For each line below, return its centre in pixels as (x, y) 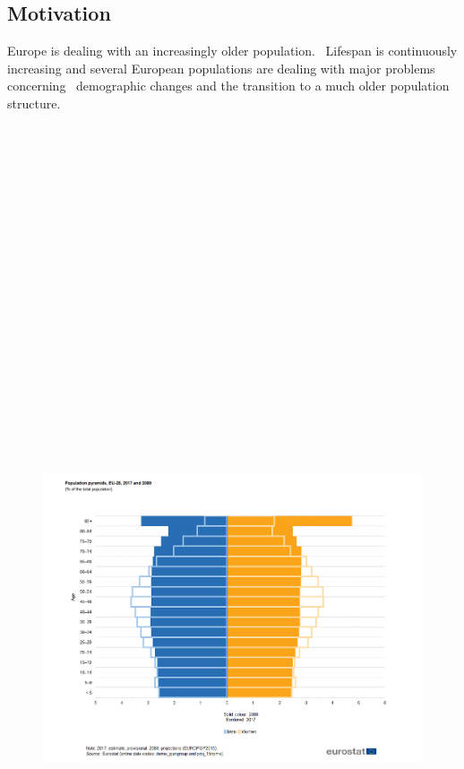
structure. (34, 103)
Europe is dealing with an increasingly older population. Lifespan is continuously (232, 51)
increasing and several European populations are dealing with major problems (221, 68)
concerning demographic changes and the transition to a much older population (228, 86)
